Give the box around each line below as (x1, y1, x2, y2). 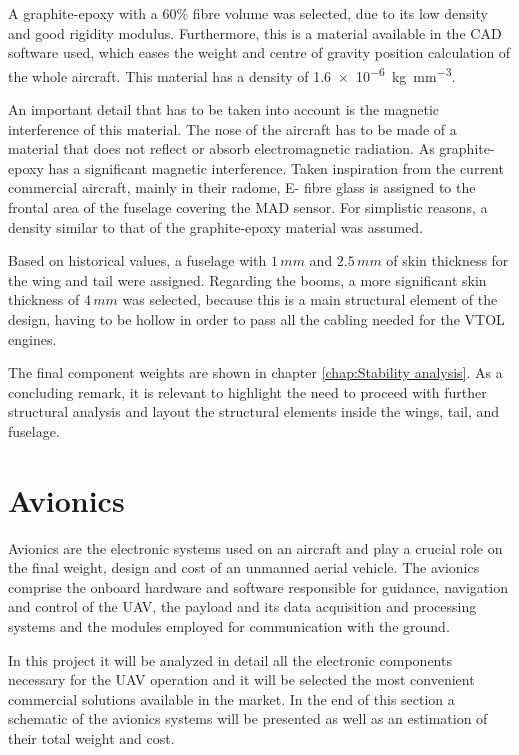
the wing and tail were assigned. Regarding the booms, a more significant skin (8, 269, 487, 290)
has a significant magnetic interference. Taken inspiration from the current (48, 157, 504, 178)
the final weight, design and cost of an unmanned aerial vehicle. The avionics (8, 557, 480, 578)
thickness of (8, 289, 80, 310)
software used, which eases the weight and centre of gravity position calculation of (8, 42, 511, 63)
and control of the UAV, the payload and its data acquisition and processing (8, 596, 477, 617)
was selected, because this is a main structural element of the (122, 289, 498, 310)
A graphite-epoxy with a (8, 3, 158, 23)
